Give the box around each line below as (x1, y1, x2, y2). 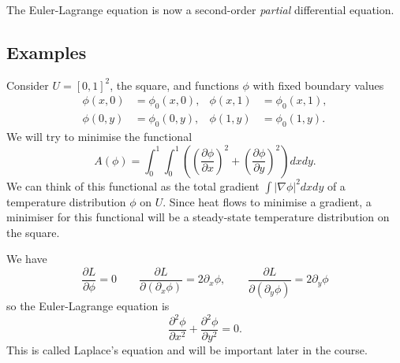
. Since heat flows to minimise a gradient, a (163, 193, 372, 209)
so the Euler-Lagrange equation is (6, 297, 170, 313)
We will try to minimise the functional (6, 128, 193, 145)
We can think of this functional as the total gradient (6, 177, 260, 194)
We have (6, 250, 47, 267)
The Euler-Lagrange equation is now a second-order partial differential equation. (6, 2, 394, 17)
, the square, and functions (110, 76, 239, 93)
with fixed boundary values (252, 76, 384, 93)
